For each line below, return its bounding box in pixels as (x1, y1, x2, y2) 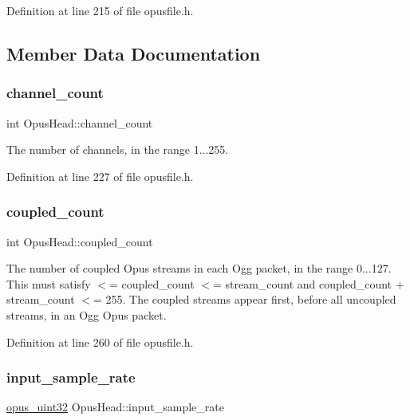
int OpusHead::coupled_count (6, 233, 153, 249)
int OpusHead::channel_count (6, 114, 153, 131)
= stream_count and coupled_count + (212, 275, 404, 292)
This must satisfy (6, 275, 91, 292)
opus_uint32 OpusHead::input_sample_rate (6, 398, 224, 415)
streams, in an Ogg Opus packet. (6, 306, 167, 323)
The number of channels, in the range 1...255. (6, 141, 229, 158)
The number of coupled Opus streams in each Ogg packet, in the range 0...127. (6, 260, 392, 277)
